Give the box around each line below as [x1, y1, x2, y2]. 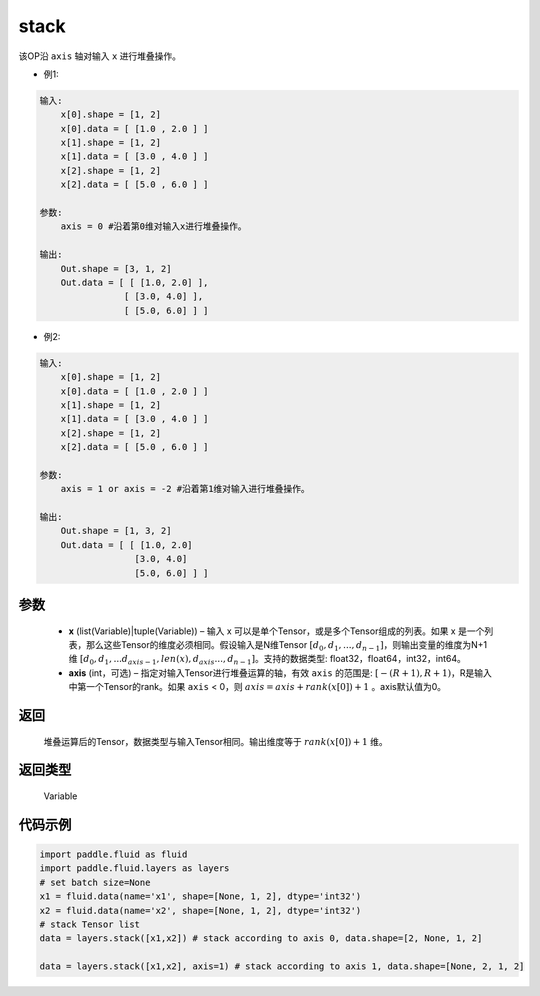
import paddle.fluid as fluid [39, 848, 188, 860]
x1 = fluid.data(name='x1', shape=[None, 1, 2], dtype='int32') [39, 891, 362, 902]
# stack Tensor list [39, 918, 140, 930]
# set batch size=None [39, 876, 151, 888]
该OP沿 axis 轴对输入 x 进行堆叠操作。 [18, 50, 182, 62]
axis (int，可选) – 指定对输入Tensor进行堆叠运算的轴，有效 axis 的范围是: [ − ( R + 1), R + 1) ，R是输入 [68, 666, 492, 679]
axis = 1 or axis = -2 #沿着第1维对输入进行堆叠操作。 [60, 483, 310, 495]
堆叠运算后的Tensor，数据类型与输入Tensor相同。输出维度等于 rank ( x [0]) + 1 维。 [43, 735, 389, 747]
